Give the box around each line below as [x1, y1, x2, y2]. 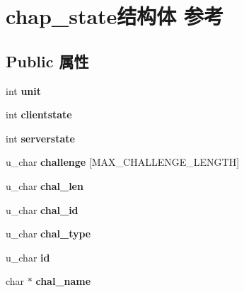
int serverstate [6, 130, 75, 145]
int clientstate [6, 107, 72, 122]
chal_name [35, 274, 91, 288]
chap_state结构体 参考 [6, 1, 224, 30]
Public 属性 [6, 50, 89, 72]
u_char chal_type [6, 226, 91, 241]
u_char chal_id [6, 202, 79, 217]
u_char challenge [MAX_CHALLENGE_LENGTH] [6, 155, 240, 169]
